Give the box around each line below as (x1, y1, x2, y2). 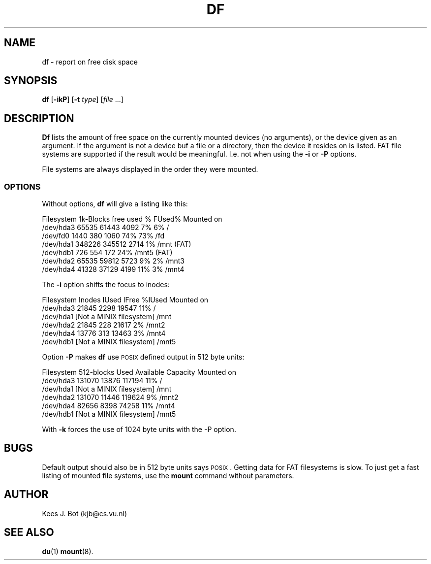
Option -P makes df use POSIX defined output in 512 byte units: (42, 353, 245, 362)
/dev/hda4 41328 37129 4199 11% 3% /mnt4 (42, 265, 185, 274)
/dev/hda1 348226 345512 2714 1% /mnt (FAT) (42, 240, 191, 249)
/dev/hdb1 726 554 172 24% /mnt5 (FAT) (42, 248, 173, 257)
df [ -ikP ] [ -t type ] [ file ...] (42, 95, 123, 104)
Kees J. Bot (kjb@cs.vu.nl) (42, 509, 127, 518)
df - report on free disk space (42, 57, 138, 66)
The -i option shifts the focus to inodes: (42, 280, 170, 289)
